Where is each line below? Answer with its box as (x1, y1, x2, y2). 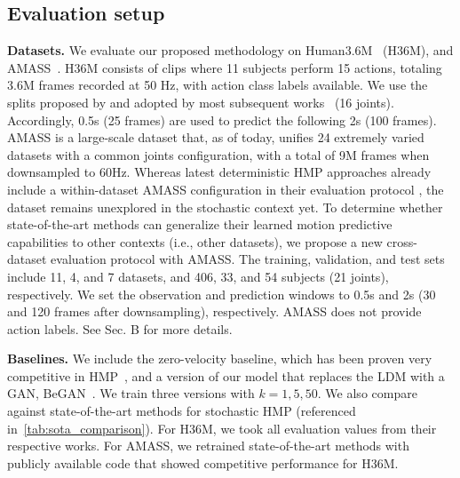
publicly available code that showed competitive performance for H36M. (7, 453, 399, 472)
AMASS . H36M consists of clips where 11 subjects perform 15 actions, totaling (7, 58, 442, 76)
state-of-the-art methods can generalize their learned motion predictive (7, 215, 393, 234)
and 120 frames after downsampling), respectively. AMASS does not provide (7, 302, 422, 321)
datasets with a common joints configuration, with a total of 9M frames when (7, 145, 430, 163)
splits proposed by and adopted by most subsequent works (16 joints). (7, 92, 394, 111)
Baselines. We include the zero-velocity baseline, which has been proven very (7, 349, 432, 368)
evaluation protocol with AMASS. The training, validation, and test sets (51, 250, 445, 268)
